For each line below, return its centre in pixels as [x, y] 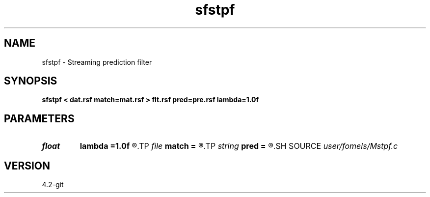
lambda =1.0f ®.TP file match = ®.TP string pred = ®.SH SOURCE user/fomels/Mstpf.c [239, 146]
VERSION [27, 166]
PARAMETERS [39, 118]
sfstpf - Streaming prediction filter [97, 62]
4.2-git [53, 185]
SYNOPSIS [31, 81]
